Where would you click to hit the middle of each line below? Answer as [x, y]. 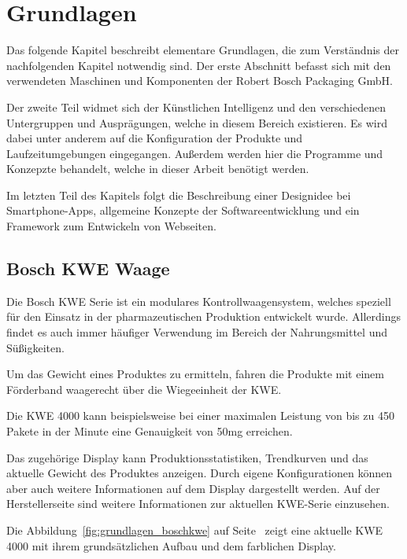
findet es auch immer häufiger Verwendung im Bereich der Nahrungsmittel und [197, 332]
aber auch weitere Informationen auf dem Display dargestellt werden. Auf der [193, 488]
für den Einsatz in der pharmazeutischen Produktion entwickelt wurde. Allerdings [204, 316]
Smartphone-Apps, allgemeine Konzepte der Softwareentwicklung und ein [183, 210]
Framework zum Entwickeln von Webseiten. [111, 226]
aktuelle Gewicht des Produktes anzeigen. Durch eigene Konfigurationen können [199, 473]
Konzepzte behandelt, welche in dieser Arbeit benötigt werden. [158, 169]
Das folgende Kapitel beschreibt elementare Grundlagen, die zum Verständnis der [203, 50]
